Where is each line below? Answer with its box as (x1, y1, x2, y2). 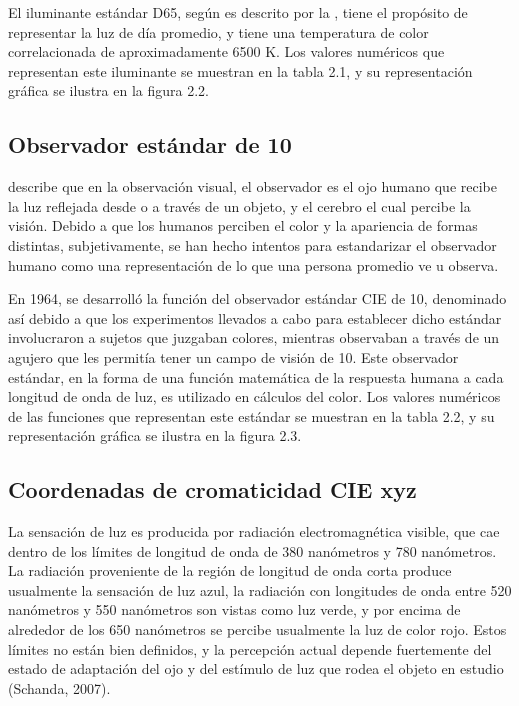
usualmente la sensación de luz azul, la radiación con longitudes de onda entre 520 (8, 579, 512, 600)
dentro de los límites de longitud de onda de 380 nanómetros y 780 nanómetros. (8, 540, 497, 561)
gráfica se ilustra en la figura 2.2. (8, 80, 209, 101)
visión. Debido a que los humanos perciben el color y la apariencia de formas (8, 215, 478, 236)
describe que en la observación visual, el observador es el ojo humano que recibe (8, 176, 497, 197)
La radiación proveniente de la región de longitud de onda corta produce (8, 560, 452, 581)
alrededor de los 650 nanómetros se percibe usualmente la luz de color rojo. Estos (8, 619, 507, 640)
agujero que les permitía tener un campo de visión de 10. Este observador (8, 346, 459, 367)
